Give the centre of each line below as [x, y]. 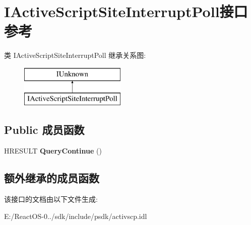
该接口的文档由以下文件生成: [51, 199]
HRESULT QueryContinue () [53, 151]
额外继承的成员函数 [52, 178]
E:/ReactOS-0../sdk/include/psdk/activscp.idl [76, 216]
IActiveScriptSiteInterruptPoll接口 [126, 11]
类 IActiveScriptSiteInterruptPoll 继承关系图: [75, 55]
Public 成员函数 [44, 130]
